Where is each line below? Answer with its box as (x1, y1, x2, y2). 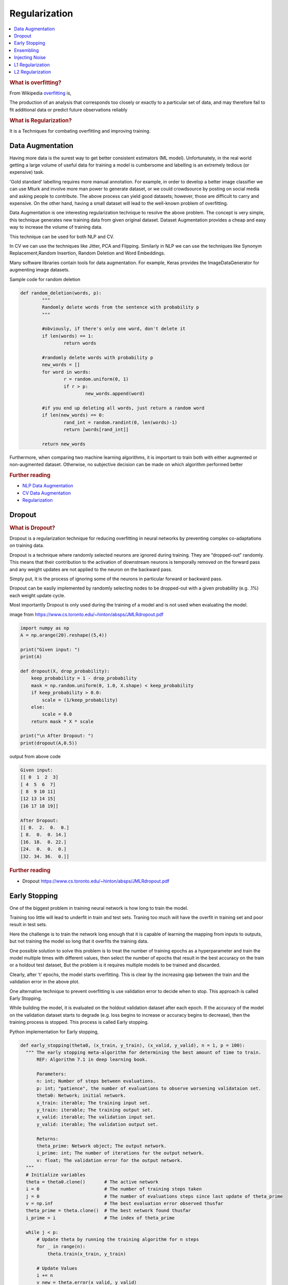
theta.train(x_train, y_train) (47, 1251, 126, 1257)
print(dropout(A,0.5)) (20, 740, 78, 746)
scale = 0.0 (42, 711, 72, 717)
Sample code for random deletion (9, 276, 81, 282)
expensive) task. (9, 169, 45, 175)
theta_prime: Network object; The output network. (36, 1143, 167, 1149)
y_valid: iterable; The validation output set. (36, 1121, 159, 1127)
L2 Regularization (14, 68, 51, 75)
